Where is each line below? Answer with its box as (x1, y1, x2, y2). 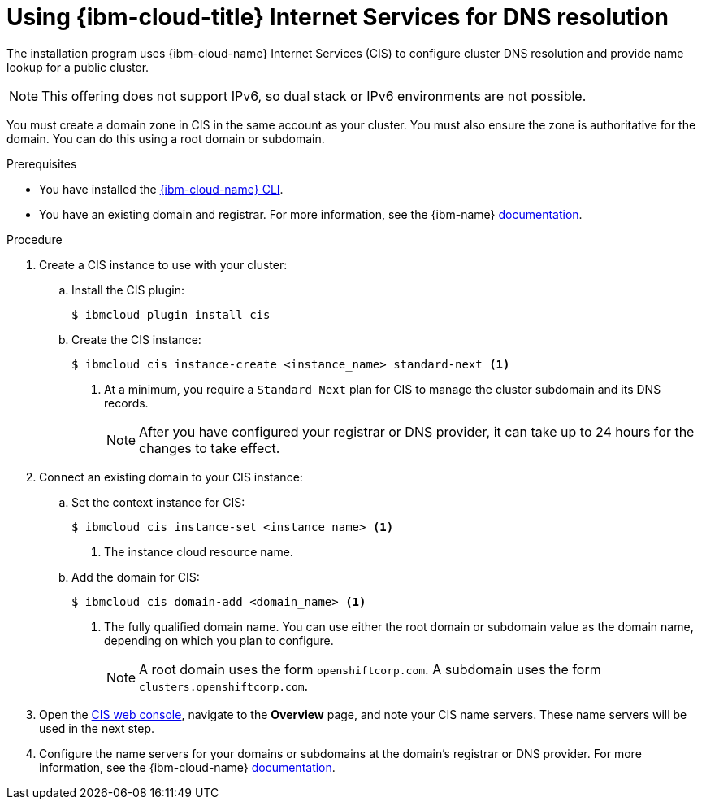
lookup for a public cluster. (6, 59, 149, 74)
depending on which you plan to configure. (104, 633, 334, 647)
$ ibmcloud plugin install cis (71, 307, 271, 321)
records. (104, 395, 149, 410)
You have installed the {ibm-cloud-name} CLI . (39, 181, 284, 196)
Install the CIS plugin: (71, 282, 185, 297)
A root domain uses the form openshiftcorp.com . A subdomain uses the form (139, 660, 601, 677)
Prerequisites (6, 156, 77, 171)
